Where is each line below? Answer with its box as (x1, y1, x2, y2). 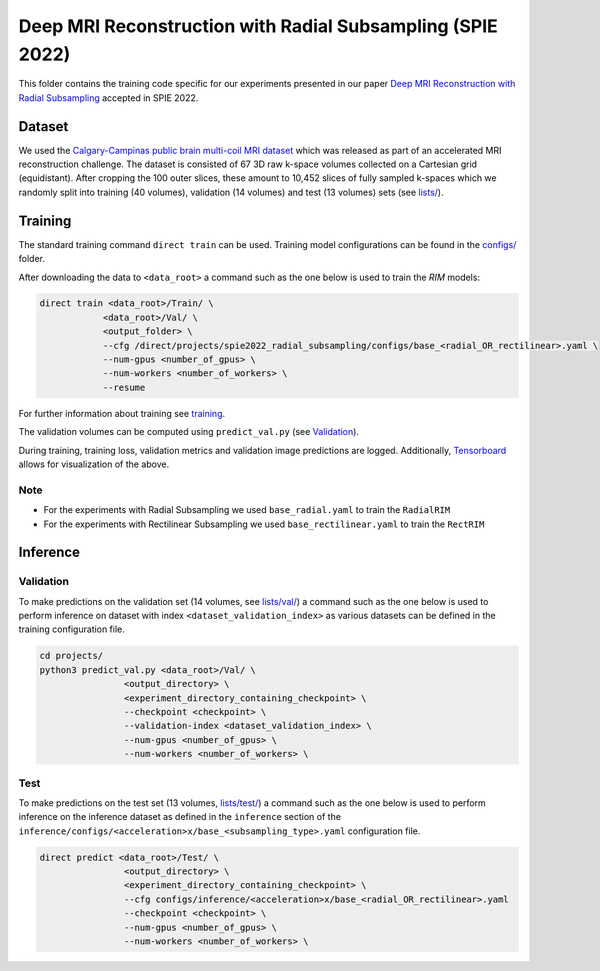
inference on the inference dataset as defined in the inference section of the (18, 811, 342, 823)
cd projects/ (39, 650, 104, 662)
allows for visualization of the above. (18, 458, 170, 470)
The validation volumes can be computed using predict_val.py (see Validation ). (18, 426, 360, 438)
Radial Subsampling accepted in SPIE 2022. (18, 91, 199, 104)
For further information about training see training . (18, 407, 226, 419)
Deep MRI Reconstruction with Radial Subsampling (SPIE (18, 15, 499, 37)
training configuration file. (18, 623, 125, 635)
